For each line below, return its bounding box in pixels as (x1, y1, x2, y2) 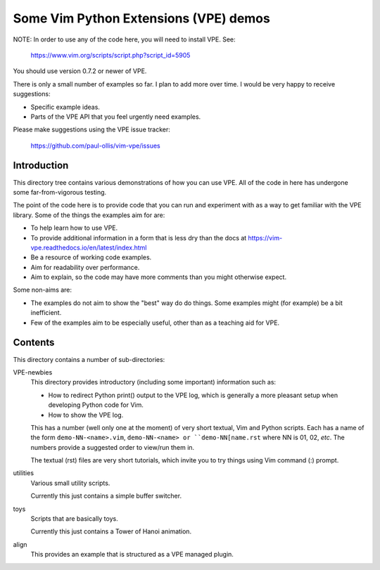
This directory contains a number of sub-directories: (13, 355, 165, 363)
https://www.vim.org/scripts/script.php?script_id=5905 (30, 51, 191, 59)
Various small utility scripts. (30, 479, 110, 487)
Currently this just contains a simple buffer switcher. (30, 492, 182, 500)
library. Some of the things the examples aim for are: (13, 211, 165, 219)
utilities (13, 469, 34, 477)
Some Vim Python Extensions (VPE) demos (13, 11, 270, 26)
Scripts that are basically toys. (30, 514, 119, 523)
